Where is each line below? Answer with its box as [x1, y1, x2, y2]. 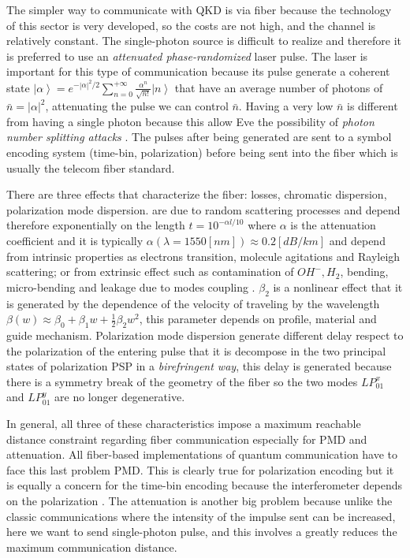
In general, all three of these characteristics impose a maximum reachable [6, 415, 361, 431]
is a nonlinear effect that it [273, 278, 403, 295]
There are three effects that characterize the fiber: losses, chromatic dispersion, [6, 186, 387, 203]
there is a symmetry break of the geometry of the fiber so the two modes [6, 373, 358, 389]
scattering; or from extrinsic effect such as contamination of [6, 263, 294, 280]
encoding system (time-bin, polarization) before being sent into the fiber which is [6, 144, 398, 161]
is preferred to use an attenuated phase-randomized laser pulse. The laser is [6, 47, 368, 64]
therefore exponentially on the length [6, 217, 185, 233]
